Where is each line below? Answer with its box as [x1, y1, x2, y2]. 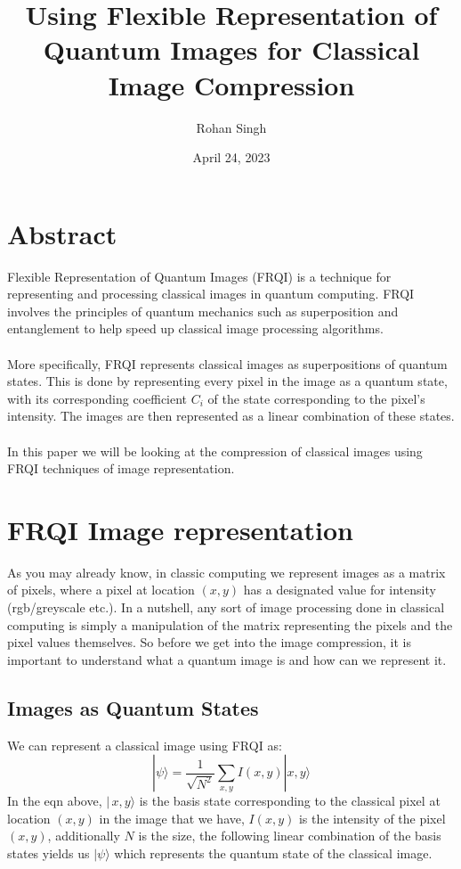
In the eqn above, [7, 791, 102, 810]
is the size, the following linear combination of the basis [138, 826, 441, 845]
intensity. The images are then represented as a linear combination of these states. [7, 406, 455, 425]
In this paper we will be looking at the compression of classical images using [7, 441, 423, 460]
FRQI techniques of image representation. [7, 459, 235, 478]
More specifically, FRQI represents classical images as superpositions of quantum [7, 354, 448, 373]
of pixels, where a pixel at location [7, 580, 195, 599]
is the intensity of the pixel [298, 808, 446, 827]
